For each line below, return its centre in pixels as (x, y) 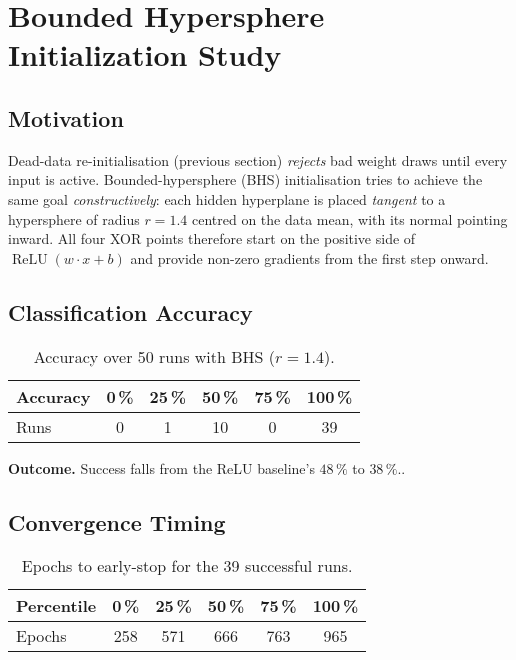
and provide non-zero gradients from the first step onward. (309, 257)
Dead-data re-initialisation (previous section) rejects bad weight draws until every (258, 159)
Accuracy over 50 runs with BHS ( (154, 356)
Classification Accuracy (130, 311)
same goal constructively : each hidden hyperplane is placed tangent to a (227, 198)
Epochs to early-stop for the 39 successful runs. (187, 566)
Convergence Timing (117, 521)
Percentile (56, 606)
